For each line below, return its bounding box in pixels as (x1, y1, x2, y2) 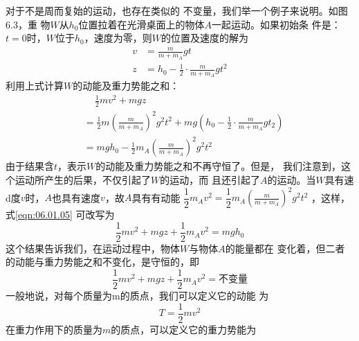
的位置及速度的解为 (160, 30, 248, 45)
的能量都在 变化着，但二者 (225, 241, 345, 255)
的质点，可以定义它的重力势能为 (111, 322, 257, 336)
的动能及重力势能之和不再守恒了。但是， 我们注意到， (95, 159, 341, 173)
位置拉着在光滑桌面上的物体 (78, 17, 205, 31)
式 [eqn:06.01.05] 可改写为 (6, 207, 115, 222)
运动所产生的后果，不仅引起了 (15, 172, 151, 186)
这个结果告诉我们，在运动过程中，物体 (6, 241, 180, 255)
